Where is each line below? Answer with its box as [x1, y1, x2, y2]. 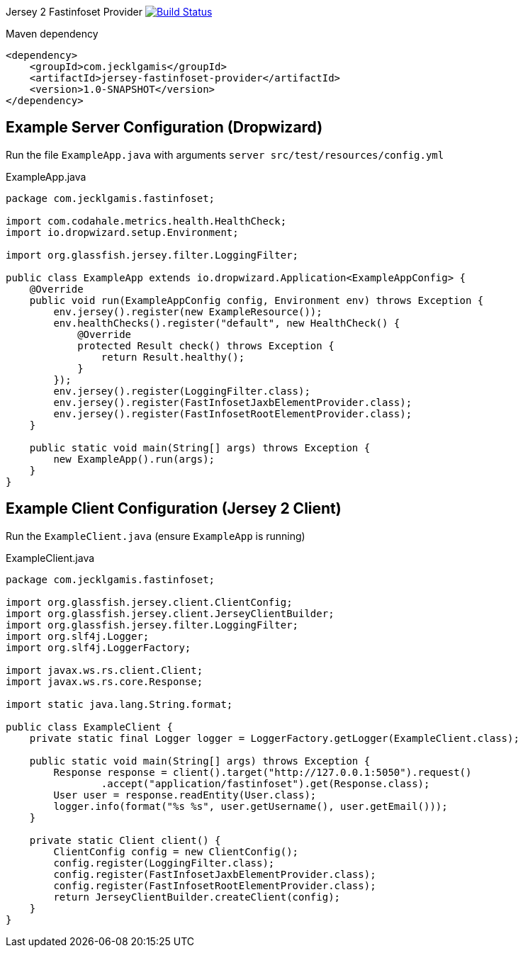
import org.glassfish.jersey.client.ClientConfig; [6, 596, 293, 608]
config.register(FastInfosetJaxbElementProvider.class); [53, 868, 376, 880]
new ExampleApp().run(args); [53, 453, 215, 465]
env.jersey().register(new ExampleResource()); [53, 305, 322, 317]
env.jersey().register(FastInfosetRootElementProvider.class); [53, 407, 412, 419]
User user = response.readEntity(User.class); [53, 789, 317, 801]
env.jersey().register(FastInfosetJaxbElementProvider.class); [53, 396, 412, 408]
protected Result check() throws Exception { [77, 339, 334, 351]
